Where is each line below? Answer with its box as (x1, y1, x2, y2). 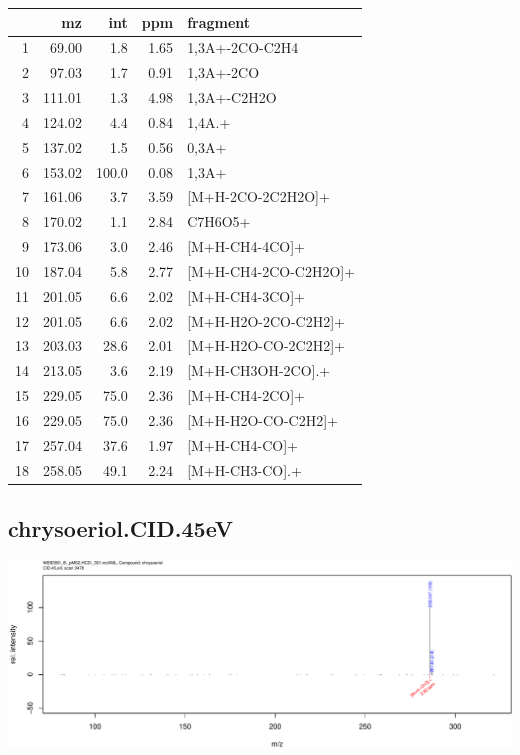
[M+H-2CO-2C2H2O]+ (187, 186, 330, 207)
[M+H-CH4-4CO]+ (187, 236, 305, 257)
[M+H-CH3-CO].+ (187, 459, 302, 480)
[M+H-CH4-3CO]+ (187, 285, 305, 306)
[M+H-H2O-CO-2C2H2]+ (187, 335, 346, 356)
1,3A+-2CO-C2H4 (187, 37, 299, 58)
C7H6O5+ (187, 211, 251, 232)
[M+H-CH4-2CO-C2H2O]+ (187, 260, 356, 281)
